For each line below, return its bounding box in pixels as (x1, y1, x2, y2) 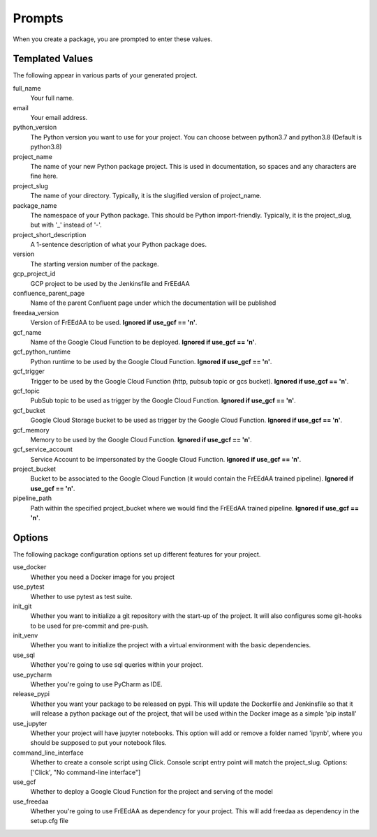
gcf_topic (13, 386, 40, 395)
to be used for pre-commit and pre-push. (30, 621, 149, 630)
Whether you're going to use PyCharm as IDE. (30, 680, 163, 688)
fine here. (30, 172, 59, 181)
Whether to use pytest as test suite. (30, 592, 133, 601)
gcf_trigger (13, 367, 45, 376)
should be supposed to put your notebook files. (30, 739, 167, 747)
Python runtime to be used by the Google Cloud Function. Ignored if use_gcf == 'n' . (30, 357, 272, 365)
